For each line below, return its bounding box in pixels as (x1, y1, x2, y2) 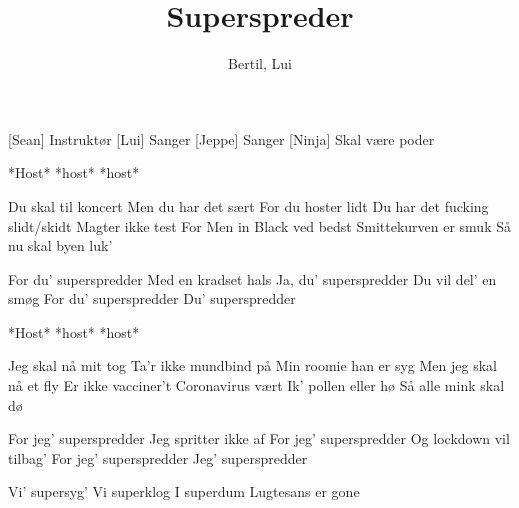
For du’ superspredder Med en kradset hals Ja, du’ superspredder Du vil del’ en (8, 268, 497, 289)
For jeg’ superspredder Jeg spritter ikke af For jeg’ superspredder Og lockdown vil (8, 428, 510, 449)
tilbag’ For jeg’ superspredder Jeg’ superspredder (8, 447, 308, 468)
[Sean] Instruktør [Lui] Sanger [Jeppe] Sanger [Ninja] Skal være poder (8, 128, 435, 149)
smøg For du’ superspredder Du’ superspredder (8, 288, 296, 309)
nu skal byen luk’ (8, 235, 113, 256)
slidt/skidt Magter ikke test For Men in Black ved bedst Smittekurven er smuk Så (8, 215, 511, 236)
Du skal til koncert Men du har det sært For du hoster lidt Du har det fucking (8, 195, 489, 216)
